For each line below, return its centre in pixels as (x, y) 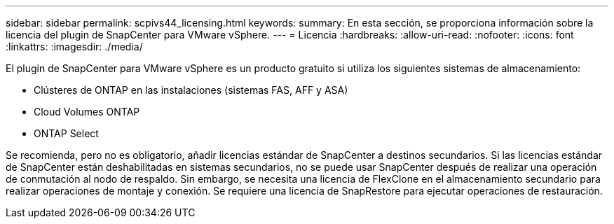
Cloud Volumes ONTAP (87, 112)
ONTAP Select (66, 133)
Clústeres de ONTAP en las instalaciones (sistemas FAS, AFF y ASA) (191, 90)
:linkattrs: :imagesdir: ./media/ (74, 47)
